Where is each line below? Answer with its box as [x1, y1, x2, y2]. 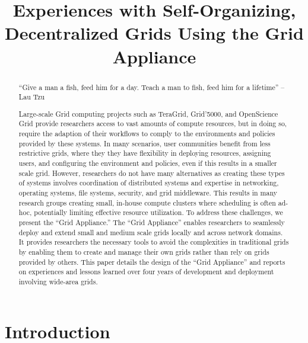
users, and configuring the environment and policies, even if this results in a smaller [18, 158, 277, 168]
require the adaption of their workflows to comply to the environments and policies [18, 129, 275, 139]
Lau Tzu [18, 92, 45, 102]
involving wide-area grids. [18, 276, 98, 286]
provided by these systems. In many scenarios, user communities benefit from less [18, 138, 271, 148]
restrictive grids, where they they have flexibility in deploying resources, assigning [18, 148, 271, 158]
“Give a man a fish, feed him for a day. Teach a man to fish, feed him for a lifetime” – [18, 82, 285, 92]
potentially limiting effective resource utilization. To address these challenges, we [34, 207, 283, 217]
